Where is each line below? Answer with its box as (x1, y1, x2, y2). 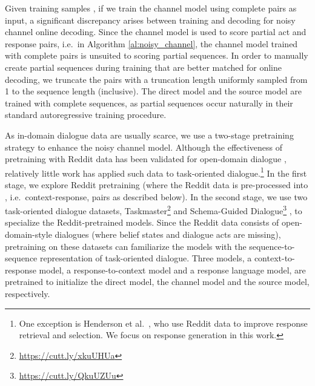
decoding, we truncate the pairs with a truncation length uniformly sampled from (5, 73, 308, 85)
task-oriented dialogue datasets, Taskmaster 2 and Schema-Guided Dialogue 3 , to (5, 203, 302, 217)
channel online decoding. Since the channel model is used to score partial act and (5, 25, 307, 38)
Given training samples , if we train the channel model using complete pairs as (5, 2, 297, 14)
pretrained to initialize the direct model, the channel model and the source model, (5, 275, 310, 288)
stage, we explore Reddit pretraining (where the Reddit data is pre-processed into (5, 178, 308, 191)
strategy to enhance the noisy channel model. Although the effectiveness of (5, 140, 283, 153)
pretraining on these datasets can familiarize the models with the (5, 240, 247, 252)
